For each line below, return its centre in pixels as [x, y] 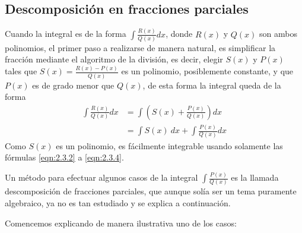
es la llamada [255, 177]
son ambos [278, 34]
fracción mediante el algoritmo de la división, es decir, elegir [114, 59]
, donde [179, 34]
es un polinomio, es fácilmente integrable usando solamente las [169, 145]
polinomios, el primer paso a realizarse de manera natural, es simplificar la [140, 47]
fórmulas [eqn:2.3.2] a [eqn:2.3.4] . [64, 157]
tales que [21, 71]
